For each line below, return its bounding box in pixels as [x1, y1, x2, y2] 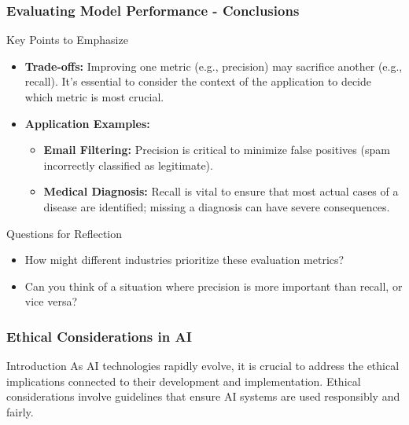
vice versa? [24, 293, 78, 310]
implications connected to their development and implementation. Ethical [6, 372, 361, 389]
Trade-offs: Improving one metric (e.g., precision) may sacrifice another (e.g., [24, 57, 403, 74]
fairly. [6, 403, 34, 420]
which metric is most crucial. [24, 89, 164, 104]
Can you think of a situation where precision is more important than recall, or [24, 277, 403, 294]
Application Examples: [24, 115, 150, 131]
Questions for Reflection [6, 225, 122, 241]
